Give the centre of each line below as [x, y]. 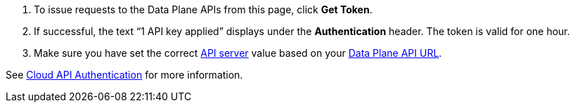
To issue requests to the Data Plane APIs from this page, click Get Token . [203, 9]
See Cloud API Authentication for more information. [124, 75]
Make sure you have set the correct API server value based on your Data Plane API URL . [238, 53]
